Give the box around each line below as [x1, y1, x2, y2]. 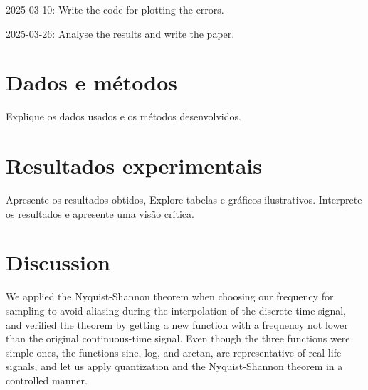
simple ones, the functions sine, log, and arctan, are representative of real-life [6, 344, 342, 359]
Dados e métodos [6, 68, 178, 97]
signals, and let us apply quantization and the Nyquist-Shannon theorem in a [6, 359, 343, 374]
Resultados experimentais [6, 151, 262, 180]
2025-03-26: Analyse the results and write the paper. [6, 26, 235, 41]
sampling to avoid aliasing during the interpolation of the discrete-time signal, [6, 302, 347, 317]
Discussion [6, 248, 110, 277]
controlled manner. [6, 372, 88, 387]
